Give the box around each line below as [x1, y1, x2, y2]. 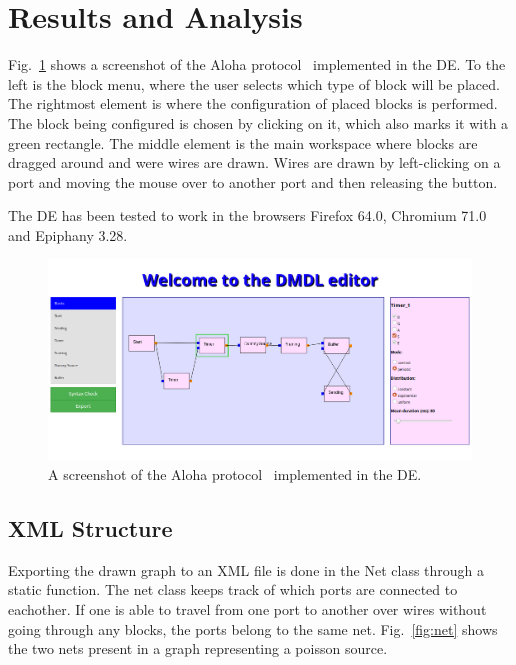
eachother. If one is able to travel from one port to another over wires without [8, 599, 487, 620]
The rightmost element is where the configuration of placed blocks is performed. [8, 93, 498, 114]
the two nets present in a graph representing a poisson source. [8, 638, 388, 659]
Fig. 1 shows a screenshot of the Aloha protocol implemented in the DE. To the [8, 54, 506, 75]
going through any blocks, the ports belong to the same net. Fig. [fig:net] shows [8, 618, 498, 639]
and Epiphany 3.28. [8, 224, 128, 245]
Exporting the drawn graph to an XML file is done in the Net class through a [8, 559, 485, 580]
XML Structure [8, 513, 173, 544]
